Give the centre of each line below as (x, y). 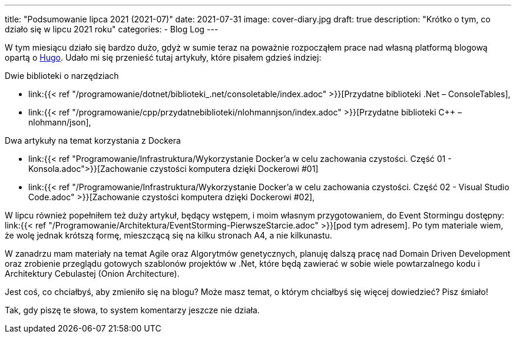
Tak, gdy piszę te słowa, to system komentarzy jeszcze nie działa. (132, 310)
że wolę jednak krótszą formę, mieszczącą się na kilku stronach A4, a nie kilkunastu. (168, 235)
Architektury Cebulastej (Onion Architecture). (92, 274)
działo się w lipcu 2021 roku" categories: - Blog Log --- (112, 29)
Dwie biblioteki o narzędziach (62, 76)
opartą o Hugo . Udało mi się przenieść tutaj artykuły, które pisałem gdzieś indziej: (163, 57)
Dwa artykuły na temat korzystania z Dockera (93, 140)
